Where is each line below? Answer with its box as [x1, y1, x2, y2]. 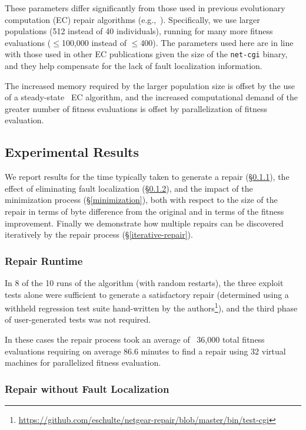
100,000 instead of [61, 36, 127, 48]
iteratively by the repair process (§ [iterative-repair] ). [5, 228, 193, 241]
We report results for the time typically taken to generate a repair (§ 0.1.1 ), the [5, 170, 290, 183]
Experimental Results [5, 143, 139, 161]
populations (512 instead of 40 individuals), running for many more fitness [5, 25, 273, 37]
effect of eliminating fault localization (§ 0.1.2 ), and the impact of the [5, 182, 253, 194]
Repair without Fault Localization [5, 381, 169, 396]
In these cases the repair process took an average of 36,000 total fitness [5, 333, 265, 346]
